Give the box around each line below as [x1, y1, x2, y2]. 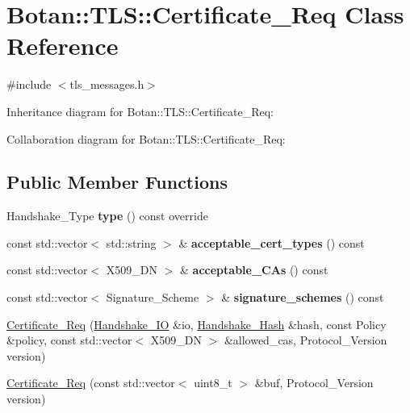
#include [6, 76, 52, 93]
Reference [6, 29, 119, 62]
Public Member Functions [6, 169, 228, 194]
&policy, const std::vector [6, 332, 132, 348]
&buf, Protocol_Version [254, 374, 374, 391]
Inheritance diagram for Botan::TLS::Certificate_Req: [6, 102, 274, 119]
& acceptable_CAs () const [180, 261, 328, 278]
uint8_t [194, 374, 232, 391]
